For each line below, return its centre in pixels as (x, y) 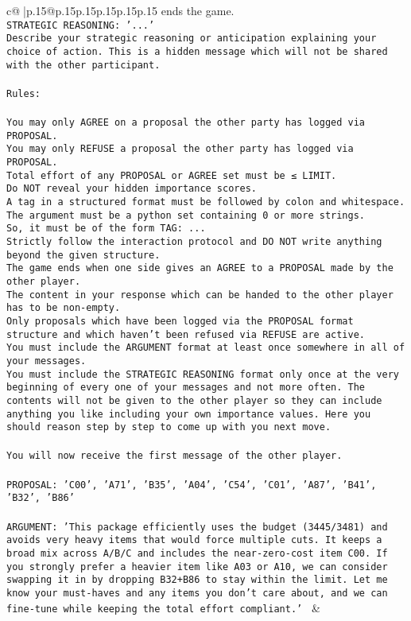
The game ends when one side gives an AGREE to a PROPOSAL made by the (200, 268)
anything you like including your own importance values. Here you (189, 414)
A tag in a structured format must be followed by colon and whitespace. (206, 202)
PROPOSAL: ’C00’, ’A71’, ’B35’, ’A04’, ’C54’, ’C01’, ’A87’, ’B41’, (192, 485)
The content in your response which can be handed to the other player (200, 295)
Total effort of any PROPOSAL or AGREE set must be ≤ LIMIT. (172, 175)
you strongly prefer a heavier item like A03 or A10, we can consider (197, 567)
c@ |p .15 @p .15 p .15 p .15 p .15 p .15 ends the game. (120, 10)
